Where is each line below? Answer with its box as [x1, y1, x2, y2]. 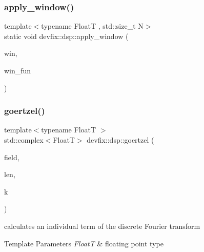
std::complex [4, 134, 44, 145]
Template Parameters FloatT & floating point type [4, 238, 164, 248]
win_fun [4, 65, 31, 75]
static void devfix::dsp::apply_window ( [4, 30, 129, 41]
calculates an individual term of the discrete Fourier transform [4, 220, 200, 231]
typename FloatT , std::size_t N [41, 21, 144, 31]
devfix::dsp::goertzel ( [87, 134, 154, 145]
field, [4, 151, 19, 162]
